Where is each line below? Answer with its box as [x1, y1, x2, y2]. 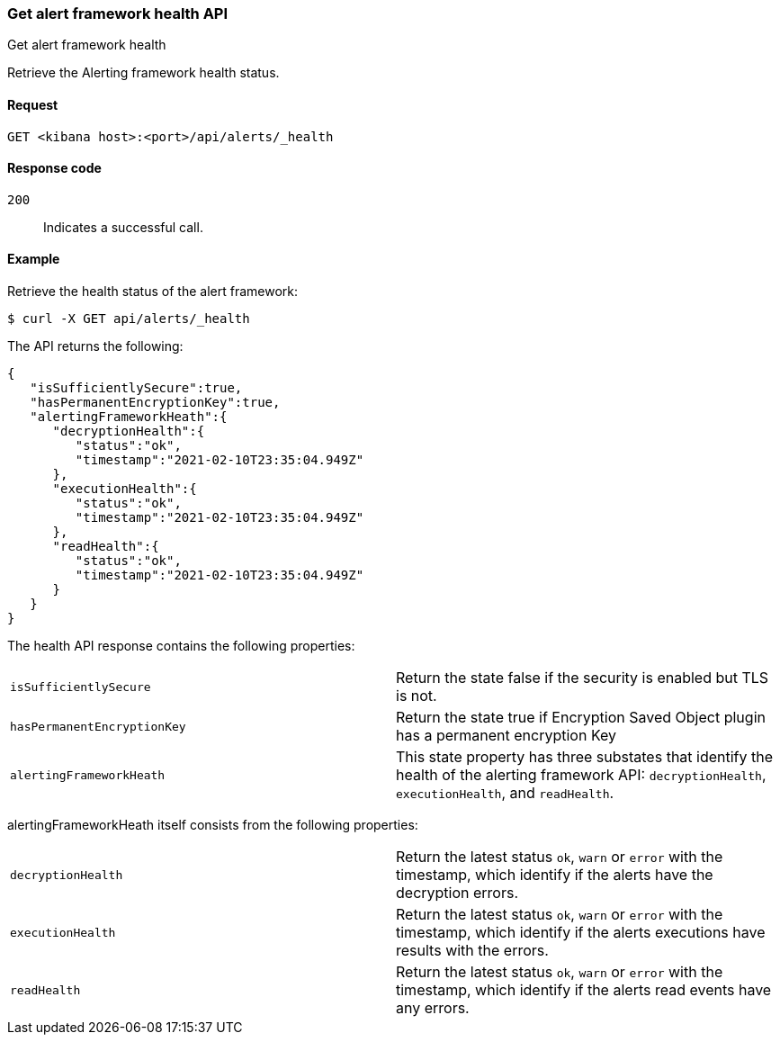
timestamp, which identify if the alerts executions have [396, 923, 766, 942]
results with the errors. [396, 941, 549, 960]
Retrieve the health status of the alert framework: [7, 283, 298, 300]
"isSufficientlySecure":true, [30, 381, 243, 396]
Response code [7, 160, 102, 176]
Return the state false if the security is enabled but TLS [396, 669, 769, 687]
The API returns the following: [7, 338, 184, 355]
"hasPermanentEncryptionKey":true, [30, 395, 281, 410]
